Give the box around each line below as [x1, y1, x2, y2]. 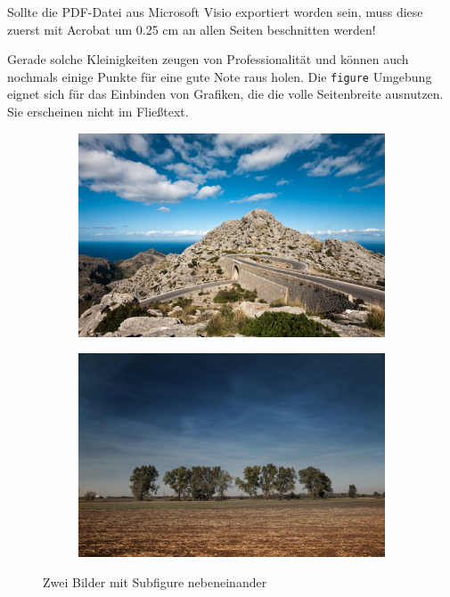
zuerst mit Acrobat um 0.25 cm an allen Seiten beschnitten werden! [7, 20, 376, 38]
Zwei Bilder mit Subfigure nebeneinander [43, 573, 267, 592]
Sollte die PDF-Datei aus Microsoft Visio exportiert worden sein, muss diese [7, 3, 423, 20]
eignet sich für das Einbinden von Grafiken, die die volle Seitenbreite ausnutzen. [7, 85, 444, 103]
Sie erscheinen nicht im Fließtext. [7, 102, 189, 121]
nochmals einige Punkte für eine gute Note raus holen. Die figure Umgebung [7, 67, 432, 85]
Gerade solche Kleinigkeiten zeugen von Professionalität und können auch [7, 50, 409, 69]
